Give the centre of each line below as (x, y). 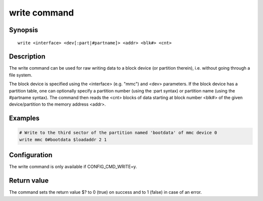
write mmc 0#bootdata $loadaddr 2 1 (63, 139)
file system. (21, 75)
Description (27, 57)
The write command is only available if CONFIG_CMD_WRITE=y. (73, 167)
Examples (24, 119)
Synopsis (24, 30)
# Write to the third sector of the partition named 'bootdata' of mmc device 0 (118, 133)
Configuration (31, 155)
